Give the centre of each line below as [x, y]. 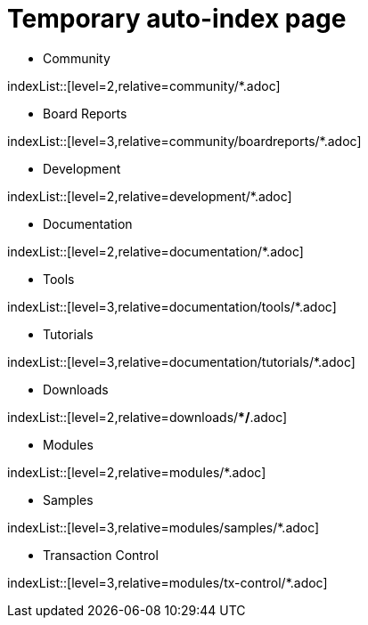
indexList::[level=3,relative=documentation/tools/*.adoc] [172, 306]
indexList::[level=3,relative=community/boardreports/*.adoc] [184, 141]
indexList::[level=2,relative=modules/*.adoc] [137, 472]
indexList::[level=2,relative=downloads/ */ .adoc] [147, 417]
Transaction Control [101, 555]
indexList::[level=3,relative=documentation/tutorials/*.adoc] [181, 361]
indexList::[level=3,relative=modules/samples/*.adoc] [164, 527]
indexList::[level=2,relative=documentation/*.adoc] [155, 251]
